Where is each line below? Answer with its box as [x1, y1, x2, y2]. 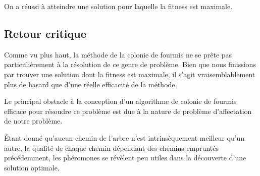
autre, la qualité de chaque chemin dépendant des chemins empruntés [4, 142, 219, 153]
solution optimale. [4, 162, 60, 172]
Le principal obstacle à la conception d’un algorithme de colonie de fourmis [4, 96, 237, 106]
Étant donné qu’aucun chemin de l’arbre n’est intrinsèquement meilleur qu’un [4, 132, 245, 143]
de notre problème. [4, 115, 63, 126]
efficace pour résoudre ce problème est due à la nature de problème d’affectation [4, 105, 252, 116]
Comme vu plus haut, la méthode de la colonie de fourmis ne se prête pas [4, 49, 232, 60]
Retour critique [4, 25, 86, 41]
